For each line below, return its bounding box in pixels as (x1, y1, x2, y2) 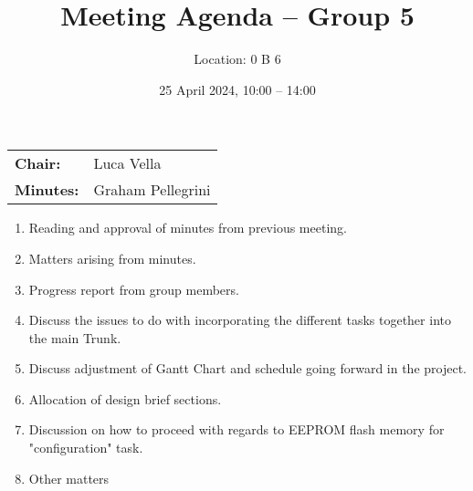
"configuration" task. (28, 438, 143, 457)
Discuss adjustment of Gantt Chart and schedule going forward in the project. (28, 359, 467, 378)
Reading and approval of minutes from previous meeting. (28, 218, 347, 237)
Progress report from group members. (28, 279, 239, 298)
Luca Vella (93, 152, 162, 174)
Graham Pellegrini (93, 179, 211, 201)
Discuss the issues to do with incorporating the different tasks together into (28, 310, 451, 329)
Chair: (15, 152, 61, 174)
